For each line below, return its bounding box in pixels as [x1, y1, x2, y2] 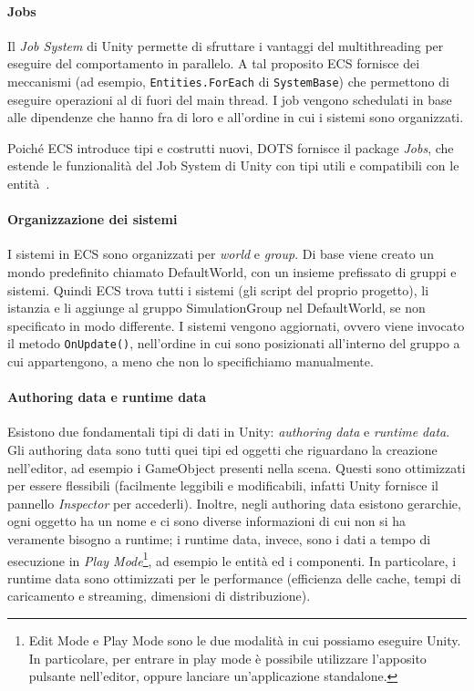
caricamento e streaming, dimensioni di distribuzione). [7, 586, 311, 605]
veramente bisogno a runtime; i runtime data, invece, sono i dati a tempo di [7, 529, 431, 548]
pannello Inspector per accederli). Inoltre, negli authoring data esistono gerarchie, [7, 493, 461, 512]
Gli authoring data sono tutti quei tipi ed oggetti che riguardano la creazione [7, 440, 438, 459]
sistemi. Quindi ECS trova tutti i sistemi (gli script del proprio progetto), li [7, 280, 429, 299]
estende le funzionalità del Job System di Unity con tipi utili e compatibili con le [7, 156, 459, 175]
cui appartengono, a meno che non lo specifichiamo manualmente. [7, 352, 374, 371]
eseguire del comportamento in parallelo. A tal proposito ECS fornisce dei [7, 54, 420, 73]
